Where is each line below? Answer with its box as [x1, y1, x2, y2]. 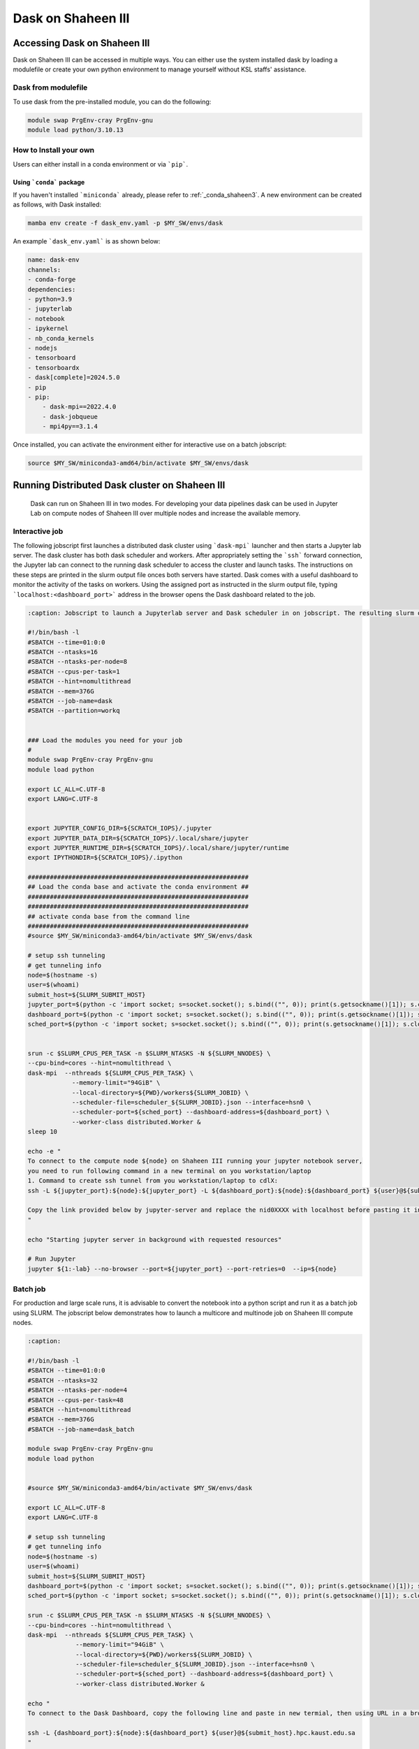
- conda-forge [27, 276, 76, 283]
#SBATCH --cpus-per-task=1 [27, 667, 120, 675]
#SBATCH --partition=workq [27, 707, 120, 715]
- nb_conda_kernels [27, 334, 94, 342]
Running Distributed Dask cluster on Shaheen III [13, 479, 226, 491]
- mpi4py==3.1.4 [42, 423, 98, 430]
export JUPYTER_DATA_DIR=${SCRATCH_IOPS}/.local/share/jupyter [27, 834, 249, 842]
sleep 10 [27, 1128, 58, 1136]
